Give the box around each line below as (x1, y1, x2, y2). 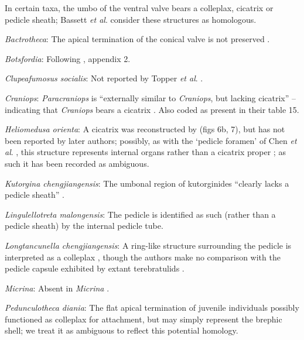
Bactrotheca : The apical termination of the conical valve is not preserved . (5, 33, 270, 45)
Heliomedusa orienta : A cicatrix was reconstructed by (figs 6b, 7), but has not (5, 123, 285, 135)
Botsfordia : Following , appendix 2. (5, 52, 131, 64)
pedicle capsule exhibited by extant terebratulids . (5, 262, 185, 274)
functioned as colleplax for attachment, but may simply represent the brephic (5, 312, 282, 325)
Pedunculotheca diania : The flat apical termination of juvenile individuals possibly (5, 301, 299, 314)
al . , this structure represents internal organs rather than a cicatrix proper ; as (5, 146, 286, 158)
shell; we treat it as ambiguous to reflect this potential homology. (5, 324, 238, 336)
